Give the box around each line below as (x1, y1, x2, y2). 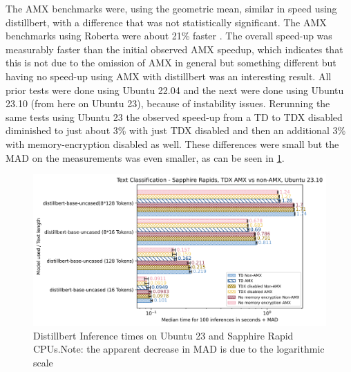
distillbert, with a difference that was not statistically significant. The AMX (6, 15, 327, 29)
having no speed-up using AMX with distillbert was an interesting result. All (6, 68, 332, 83)
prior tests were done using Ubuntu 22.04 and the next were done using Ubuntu (6, 82, 344, 97)
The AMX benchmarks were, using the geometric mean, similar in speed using (6, 1, 337, 15)
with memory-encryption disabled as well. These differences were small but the (6, 136, 339, 151)
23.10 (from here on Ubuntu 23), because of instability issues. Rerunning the (6, 96, 330, 111)
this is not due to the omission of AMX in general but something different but (6, 55, 336, 70)
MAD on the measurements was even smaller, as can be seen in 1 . (6, 150, 285, 165)
